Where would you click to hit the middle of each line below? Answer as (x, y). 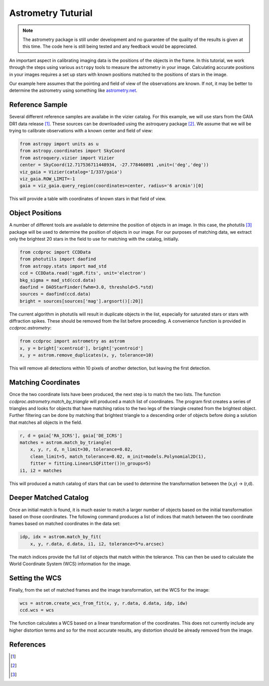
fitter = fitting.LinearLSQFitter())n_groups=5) (91, 464)
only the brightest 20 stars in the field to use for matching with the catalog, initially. (94, 239)
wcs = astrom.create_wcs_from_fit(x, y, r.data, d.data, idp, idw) (104, 603)
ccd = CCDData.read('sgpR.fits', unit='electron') (83, 273)
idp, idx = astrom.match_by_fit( (61, 537)
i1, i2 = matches (41, 470)
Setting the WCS (35, 578)
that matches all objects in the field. (46, 422)
